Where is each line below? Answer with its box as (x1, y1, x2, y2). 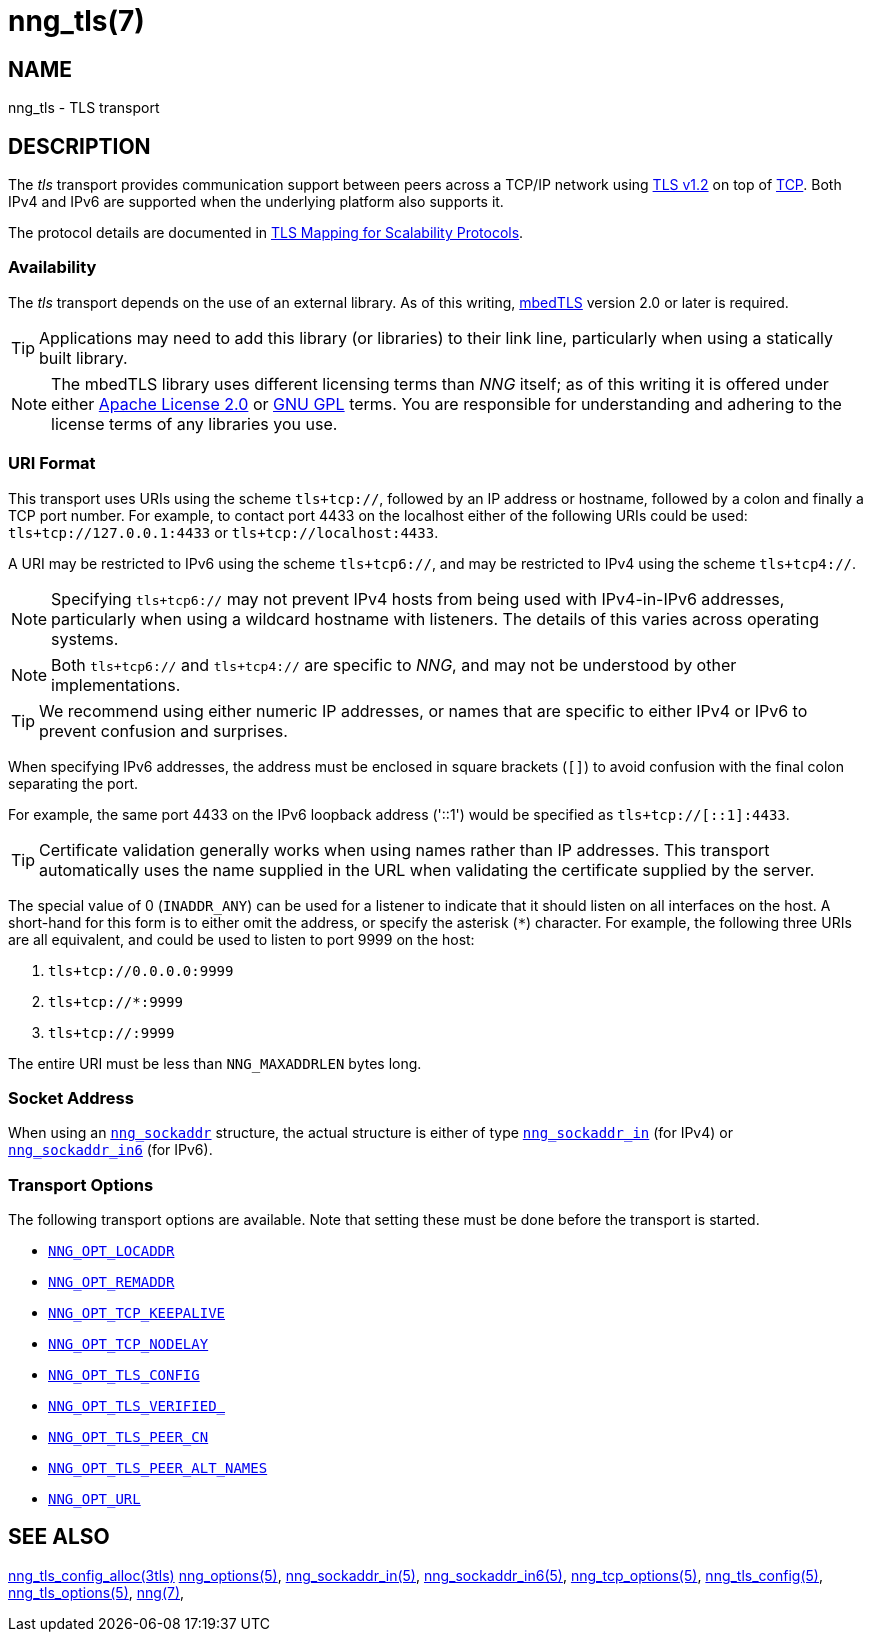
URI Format (8, 453, 96, 474)
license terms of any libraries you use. (51, 413, 338, 434)
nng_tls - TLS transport (8, 99, 160, 117)
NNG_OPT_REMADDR (48, 1274, 175, 1291)
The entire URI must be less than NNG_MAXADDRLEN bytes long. (8, 1054, 422, 1072)
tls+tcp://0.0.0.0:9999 (48, 962, 234, 979)
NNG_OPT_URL (48, 1491, 141, 1508)
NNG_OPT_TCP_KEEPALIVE (48, 1305, 226, 1322)
